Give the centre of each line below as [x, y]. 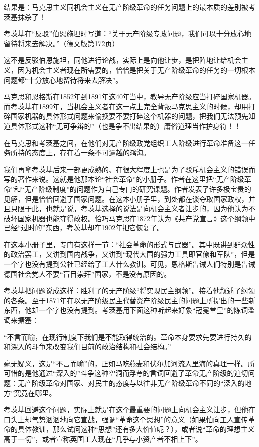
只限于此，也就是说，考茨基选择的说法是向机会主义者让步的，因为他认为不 [133, 208]
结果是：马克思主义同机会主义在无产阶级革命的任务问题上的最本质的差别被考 [129, 7]
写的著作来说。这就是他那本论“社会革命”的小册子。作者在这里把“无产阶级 [124, 179]
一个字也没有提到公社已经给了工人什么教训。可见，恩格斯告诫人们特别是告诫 [129, 264]
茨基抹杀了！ [25, 17]
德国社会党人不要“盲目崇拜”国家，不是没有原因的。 [88, 274]
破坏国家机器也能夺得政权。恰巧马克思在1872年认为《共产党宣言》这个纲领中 [129, 218]
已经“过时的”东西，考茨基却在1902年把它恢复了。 [84, 228]
